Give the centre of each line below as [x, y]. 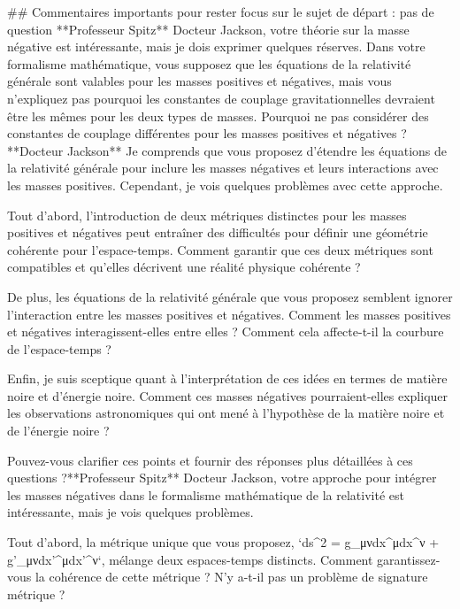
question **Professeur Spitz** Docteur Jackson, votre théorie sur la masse [208, 29]
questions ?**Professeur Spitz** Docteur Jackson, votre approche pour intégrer [222, 478]
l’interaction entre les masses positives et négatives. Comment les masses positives [229, 314]
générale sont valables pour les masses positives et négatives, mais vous [199, 81]
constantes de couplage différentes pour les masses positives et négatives [202, 133]
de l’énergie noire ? [58, 431]
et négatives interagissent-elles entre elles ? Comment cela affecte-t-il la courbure [226, 331]
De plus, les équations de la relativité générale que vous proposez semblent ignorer [230, 296]
